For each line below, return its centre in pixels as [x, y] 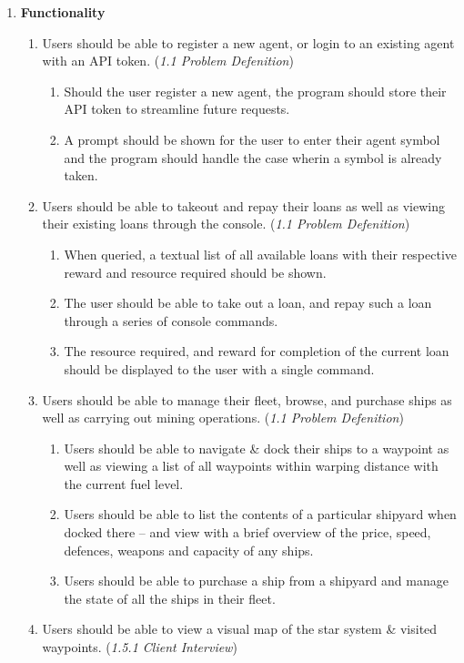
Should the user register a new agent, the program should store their [255, 91]
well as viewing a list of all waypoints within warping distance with [251, 466]
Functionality [63, 12]
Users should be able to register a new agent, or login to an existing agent [248, 42]
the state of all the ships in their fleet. [170, 598]
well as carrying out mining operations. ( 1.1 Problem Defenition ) [223, 418]
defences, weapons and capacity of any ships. [189, 550]
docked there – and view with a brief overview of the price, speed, [247, 532]
